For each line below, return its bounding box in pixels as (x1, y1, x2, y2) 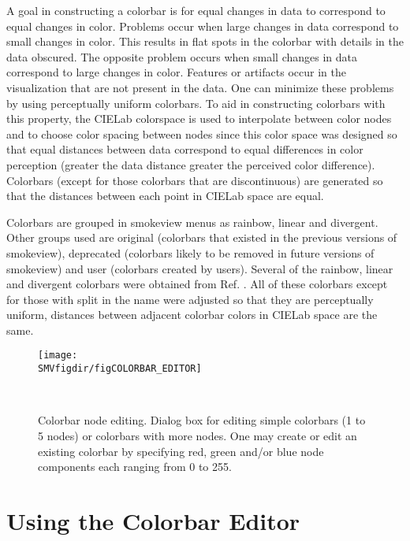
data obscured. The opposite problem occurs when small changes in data (6, 48, 357, 65)
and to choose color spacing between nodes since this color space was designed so (6, 125, 397, 142)
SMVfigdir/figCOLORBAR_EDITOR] (38, 363, 202, 375)
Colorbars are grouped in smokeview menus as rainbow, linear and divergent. (6, 213, 378, 230)
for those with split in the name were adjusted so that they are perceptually (6, 291, 374, 307)
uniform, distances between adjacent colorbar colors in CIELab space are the (6, 306, 378, 323)
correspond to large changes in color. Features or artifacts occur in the (6, 64, 346, 80)
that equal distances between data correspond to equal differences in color (6, 141, 363, 157)
